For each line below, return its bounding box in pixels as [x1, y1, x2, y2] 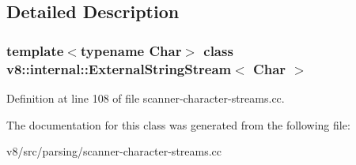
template [6, 40, 64, 60]
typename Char [80, 40, 182, 60]
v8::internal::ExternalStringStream [6, 58, 232, 78]
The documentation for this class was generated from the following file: [6, 116, 350, 133]
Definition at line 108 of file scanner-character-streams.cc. [6, 89, 285, 106]
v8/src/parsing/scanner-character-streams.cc [6, 143, 222, 159]
